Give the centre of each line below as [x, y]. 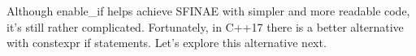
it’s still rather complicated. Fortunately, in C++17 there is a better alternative [205, 26]
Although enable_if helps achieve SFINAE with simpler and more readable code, [208, 11]
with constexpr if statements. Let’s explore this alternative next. [167, 43]
